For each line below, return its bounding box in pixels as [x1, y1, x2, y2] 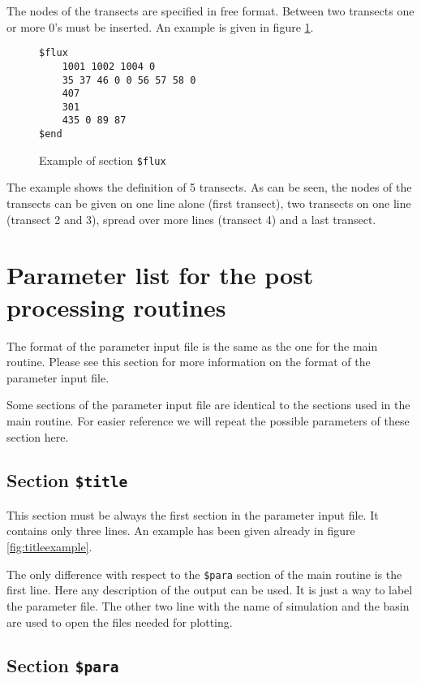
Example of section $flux [39, 151, 166, 168]
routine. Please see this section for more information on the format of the [6, 353, 371, 370]
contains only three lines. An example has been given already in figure [6, 522, 355, 539]
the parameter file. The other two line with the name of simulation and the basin [6, 597, 410, 614]
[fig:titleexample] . [6, 538, 92, 555]
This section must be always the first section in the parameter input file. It [6, 506, 379, 523]
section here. [6, 428, 69, 445]
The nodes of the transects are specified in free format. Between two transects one [6, 2, 415, 19]
